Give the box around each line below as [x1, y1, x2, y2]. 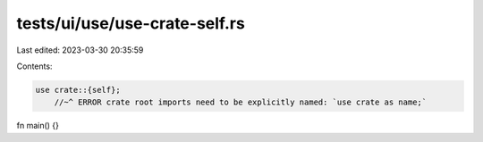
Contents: [16, 61, 53, 71]
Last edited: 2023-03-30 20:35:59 [16, 45, 144, 55]
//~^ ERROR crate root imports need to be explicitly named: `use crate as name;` [54, 97, 428, 107]
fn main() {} [16, 121, 60, 131]
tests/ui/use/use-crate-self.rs [16, 13, 245, 33]
